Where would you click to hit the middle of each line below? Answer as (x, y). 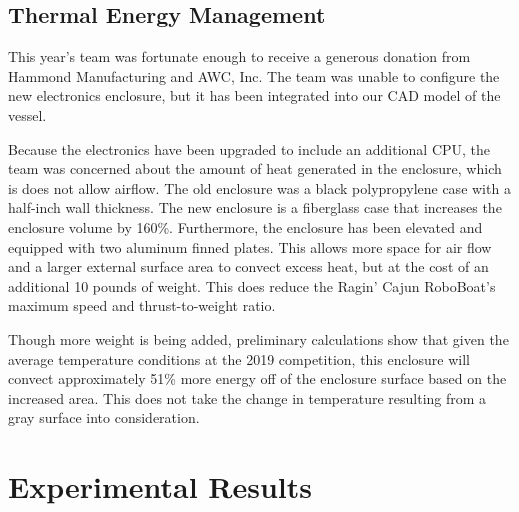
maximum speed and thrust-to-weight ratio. (142, 305)
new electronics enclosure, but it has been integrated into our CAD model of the (254, 95)
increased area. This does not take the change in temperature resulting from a (247, 397)
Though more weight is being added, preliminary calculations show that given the (258, 338)
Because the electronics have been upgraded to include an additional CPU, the (249, 148)
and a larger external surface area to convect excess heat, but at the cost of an (248, 266)
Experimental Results (160, 486)
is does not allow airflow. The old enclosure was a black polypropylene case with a (259, 187)
